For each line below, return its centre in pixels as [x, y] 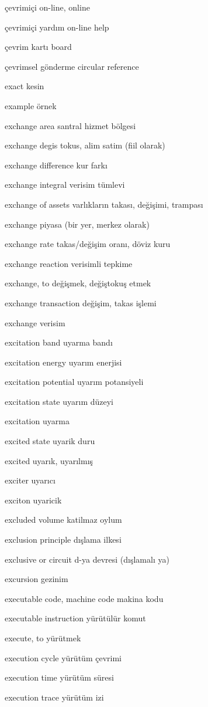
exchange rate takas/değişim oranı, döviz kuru [88, 244]
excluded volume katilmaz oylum [63, 520]
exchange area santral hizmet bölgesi [70, 125]
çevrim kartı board [38, 47]
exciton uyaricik [33, 500]
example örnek [31, 105]
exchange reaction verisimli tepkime [69, 263]
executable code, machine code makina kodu [84, 598]
